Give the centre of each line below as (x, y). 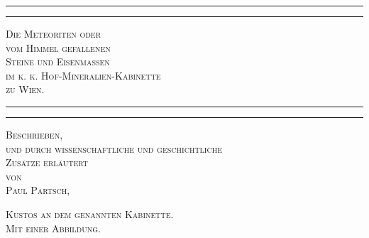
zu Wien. (25, 89)
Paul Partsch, (38, 190)
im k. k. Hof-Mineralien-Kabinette (83, 75)
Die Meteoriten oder (53, 33)
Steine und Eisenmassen (58, 61)
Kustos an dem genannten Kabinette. (90, 213)
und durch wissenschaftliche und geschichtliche (114, 148)
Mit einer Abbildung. (53, 228)
